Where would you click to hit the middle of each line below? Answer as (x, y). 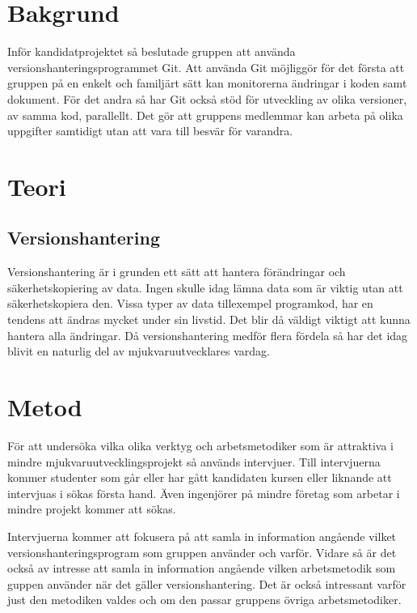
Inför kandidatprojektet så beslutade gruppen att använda (152, 51)
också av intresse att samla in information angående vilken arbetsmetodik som (202, 568)
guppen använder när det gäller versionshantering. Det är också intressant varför (207, 583)
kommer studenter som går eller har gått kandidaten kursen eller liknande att (200, 477)
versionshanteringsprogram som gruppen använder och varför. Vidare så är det (202, 552)
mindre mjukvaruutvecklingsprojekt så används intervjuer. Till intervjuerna (194, 461)
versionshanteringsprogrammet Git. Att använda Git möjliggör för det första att (206, 67)
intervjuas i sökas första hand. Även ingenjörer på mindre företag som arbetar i (204, 493)
